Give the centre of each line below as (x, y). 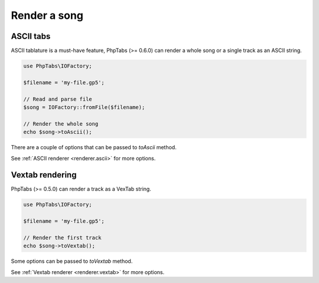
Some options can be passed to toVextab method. (72, 261)
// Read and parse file (58, 99)
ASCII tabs (31, 36)
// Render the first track (62, 238)
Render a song (47, 15)
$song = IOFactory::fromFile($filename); (84, 107)
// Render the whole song (61, 124)
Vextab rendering (44, 175)
